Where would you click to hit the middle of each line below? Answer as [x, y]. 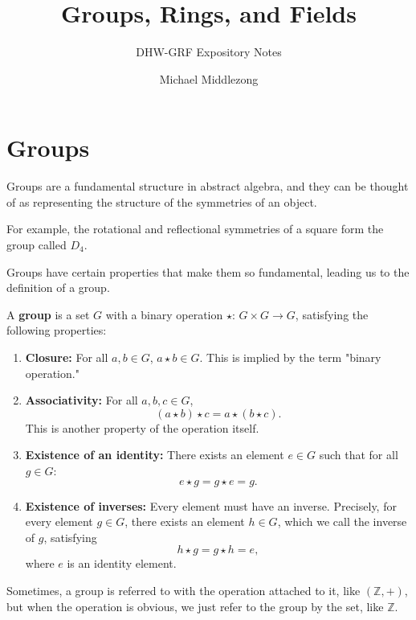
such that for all [359, 455]
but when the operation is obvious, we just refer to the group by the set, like [195, 606]
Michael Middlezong [209, 78]
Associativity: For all [82, 400]
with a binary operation [164, 314]
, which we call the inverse [342, 521]
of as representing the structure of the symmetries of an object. [162, 201]
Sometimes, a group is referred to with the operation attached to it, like [184, 590]
